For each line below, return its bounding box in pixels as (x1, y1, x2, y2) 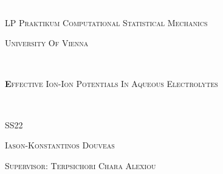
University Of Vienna (5, 37, 89, 49)
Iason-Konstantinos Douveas (5, 139, 115, 151)
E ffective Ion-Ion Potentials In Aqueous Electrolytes (5, 77, 218, 90)
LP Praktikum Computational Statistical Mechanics (5, 16, 208, 29)
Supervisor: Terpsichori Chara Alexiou (5, 159, 156, 172)
